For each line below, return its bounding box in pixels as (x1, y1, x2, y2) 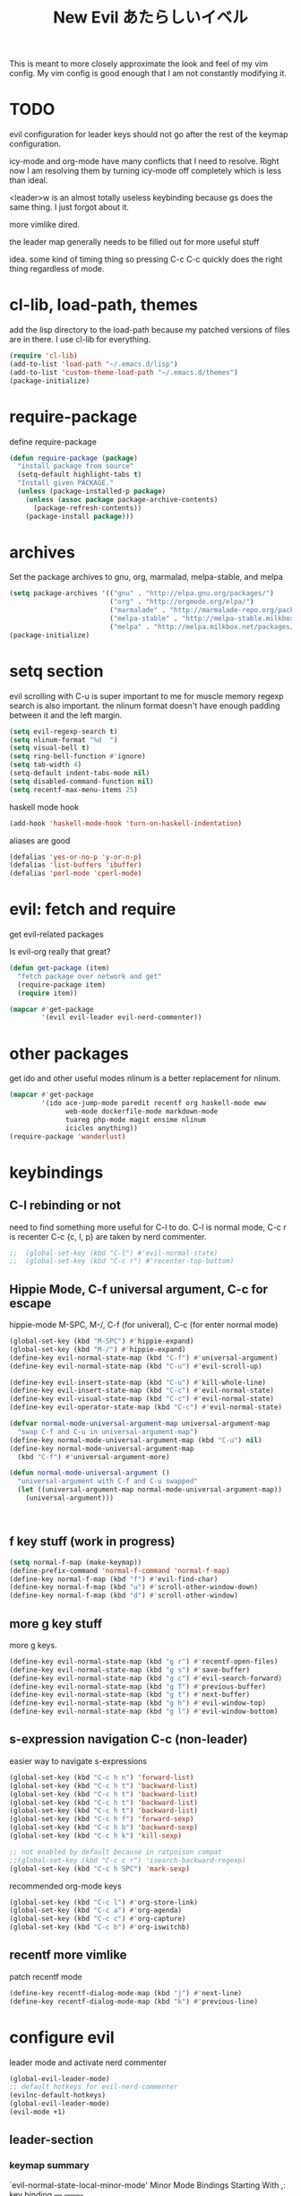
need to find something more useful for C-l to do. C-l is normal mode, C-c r (9, 1222, 287, 1232)
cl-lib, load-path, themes (9, 295, 199, 316)
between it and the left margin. (9, 709, 123, 721)
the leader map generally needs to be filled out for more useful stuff (9, 237, 260, 247)
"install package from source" (17, 462, 134, 471)
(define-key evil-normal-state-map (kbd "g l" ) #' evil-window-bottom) (9, 1708, 279, 1716)
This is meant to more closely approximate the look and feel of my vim (9, 58, 269, 69)
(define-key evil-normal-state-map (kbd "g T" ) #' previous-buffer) (9, 1682, 267, 1691)
